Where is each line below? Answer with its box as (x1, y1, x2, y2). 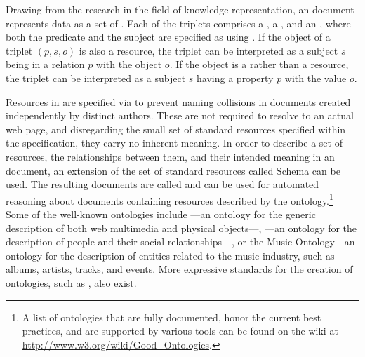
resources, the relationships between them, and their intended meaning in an (6, 149, 335, 163)
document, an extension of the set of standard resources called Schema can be (6, 163, 340, 177)
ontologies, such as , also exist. (6, 275, 137, 290)
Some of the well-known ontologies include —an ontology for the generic (6, 206, 316, 221)
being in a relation (6, 57, 85, 72)
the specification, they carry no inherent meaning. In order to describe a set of (6, 135, 343, 150)
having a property (197, 70, 274, 85)
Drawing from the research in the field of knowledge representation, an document (6, 2, 354, 16)
